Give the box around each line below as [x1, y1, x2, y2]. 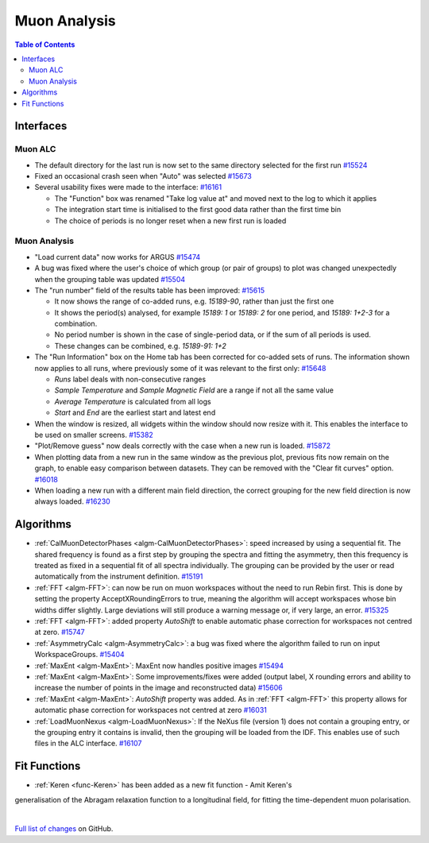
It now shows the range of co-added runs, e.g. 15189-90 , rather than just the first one [54, 296, 334, 306]
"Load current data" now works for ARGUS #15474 [34, 252, 201, 261]
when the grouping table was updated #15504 [34, 274, 186, 284]
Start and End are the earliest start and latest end [54, 408, 216, 417]
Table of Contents [14, 40, 75, 49]
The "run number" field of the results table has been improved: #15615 [34, 285, 265, 295]
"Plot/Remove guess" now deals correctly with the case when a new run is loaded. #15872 [34, 441, 331, 451]
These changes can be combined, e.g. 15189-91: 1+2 [54, 341, 226, 350]
